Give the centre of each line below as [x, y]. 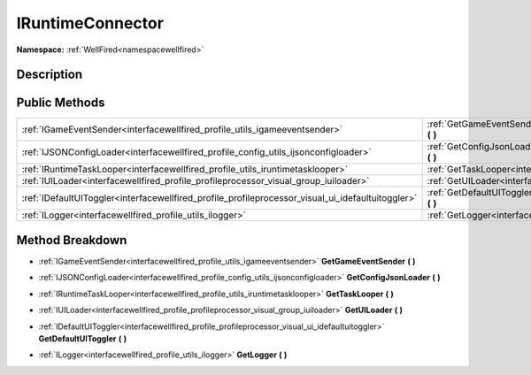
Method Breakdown [72, 240]
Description [50, 75]
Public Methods [61, 103]
